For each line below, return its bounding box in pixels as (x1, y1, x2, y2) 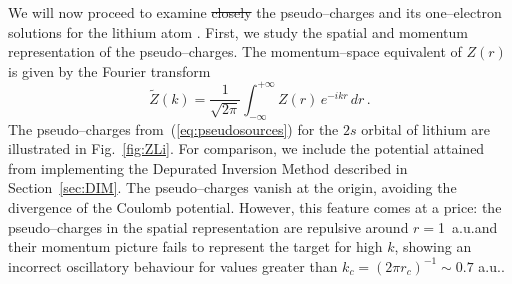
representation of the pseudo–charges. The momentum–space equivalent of (8, 41, 462, 62)
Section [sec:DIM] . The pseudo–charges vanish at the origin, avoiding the (8, 177, 457, 198)
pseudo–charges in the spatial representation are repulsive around (8, 216, 409, 237)
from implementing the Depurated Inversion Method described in (8, 157, 408, 178)
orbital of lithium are (361, 118, 491, 139)
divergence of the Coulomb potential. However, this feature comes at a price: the (8, 197, 502, 218)
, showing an (394, 236, 472, 257)
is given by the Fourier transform (8, 60, 211, 81)
